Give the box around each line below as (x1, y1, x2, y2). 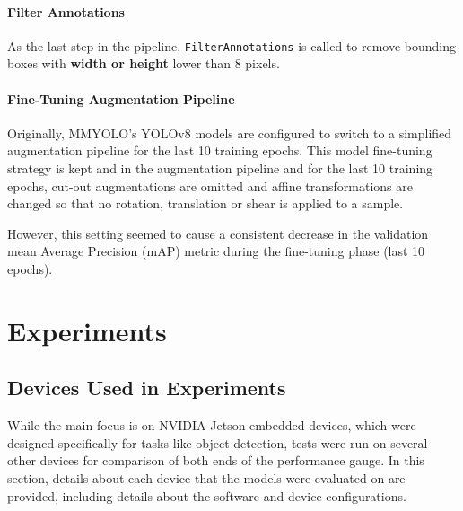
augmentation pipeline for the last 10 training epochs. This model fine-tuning (7, 141, 432, 160)
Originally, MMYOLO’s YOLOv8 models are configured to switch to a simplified (7, 123, 452, 142)
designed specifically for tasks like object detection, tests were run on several (7, 433, 428, 452)
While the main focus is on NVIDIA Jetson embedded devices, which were (7, 416, 416, 435)
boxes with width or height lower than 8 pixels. (7, 54, 280, 73)
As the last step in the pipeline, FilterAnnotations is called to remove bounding (7, 36, 457, 55)
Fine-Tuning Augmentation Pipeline (7, 89, 235, 108)
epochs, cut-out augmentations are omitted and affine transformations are (7, 176, 413, 195)
